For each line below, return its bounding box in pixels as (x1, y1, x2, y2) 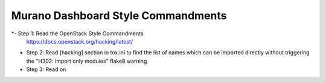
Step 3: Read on (26, 66, 66, 73)
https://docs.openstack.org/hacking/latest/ (26, 38, 133, 45)
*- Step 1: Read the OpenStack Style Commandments (11, 30, 144, 37)
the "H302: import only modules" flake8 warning (26, 57, 147, 64)
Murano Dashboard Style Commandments (11, 9, 227, 22)
